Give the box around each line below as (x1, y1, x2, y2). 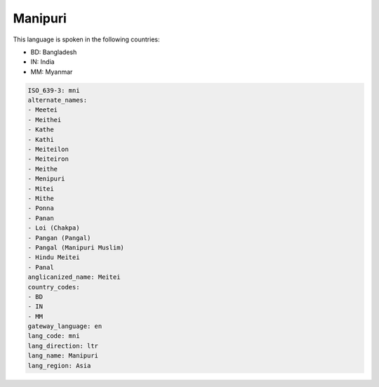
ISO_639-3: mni (27, 86, 80, 94)
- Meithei (27, 116, 62, 124)
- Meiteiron (27, 155, 69, 163)
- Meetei (27, 106, 58, 114)
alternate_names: (27, 96, 88, 105)
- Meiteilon (27, 145, 69, 154)
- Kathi (27, 136, 54, 143)
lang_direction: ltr (27, 341, 98, 350)
